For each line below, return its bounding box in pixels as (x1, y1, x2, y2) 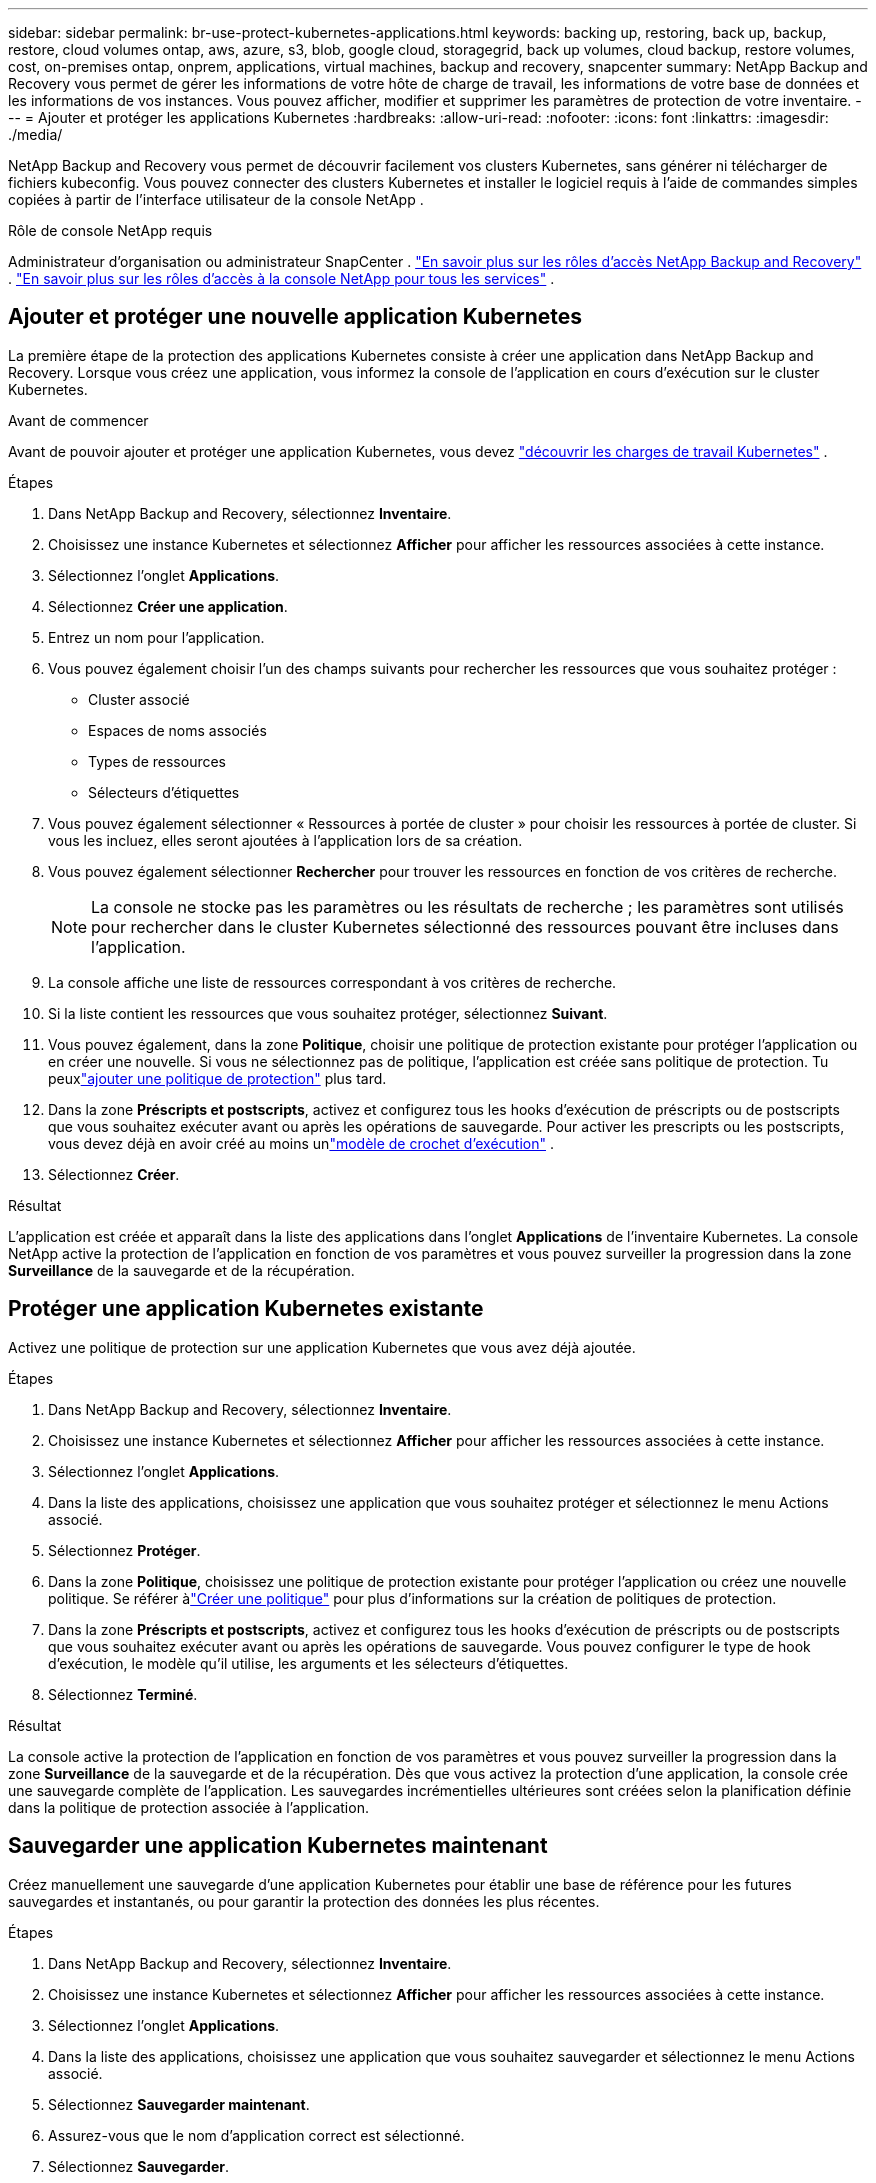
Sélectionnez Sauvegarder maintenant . (48, 2095, 310, 2113)
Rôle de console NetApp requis (8, 222, 213, 239)
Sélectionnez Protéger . (48, 1541, 201, 1559)
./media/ (8, 126, 63, 143)
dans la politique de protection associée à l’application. (8, 1798, 369, 1816)
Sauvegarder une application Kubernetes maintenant (8, 1833, 548, 1859)
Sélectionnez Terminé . (48, 1685, 198, 1703)
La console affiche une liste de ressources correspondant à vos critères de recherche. (48, 973, 617, 991)
